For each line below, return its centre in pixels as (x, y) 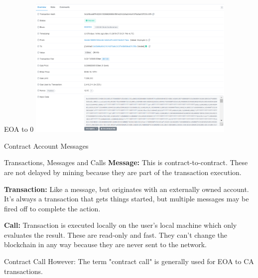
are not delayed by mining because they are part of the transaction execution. (123, 172)
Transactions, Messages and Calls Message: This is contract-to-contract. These (126, 162)
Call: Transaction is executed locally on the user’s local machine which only (121, 225)
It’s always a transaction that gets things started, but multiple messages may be (127, 199)
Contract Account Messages (46, 145)
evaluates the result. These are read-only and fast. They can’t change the (116, 234)
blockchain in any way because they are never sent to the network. (106, 244)
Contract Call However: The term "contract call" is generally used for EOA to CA (129, 261)
